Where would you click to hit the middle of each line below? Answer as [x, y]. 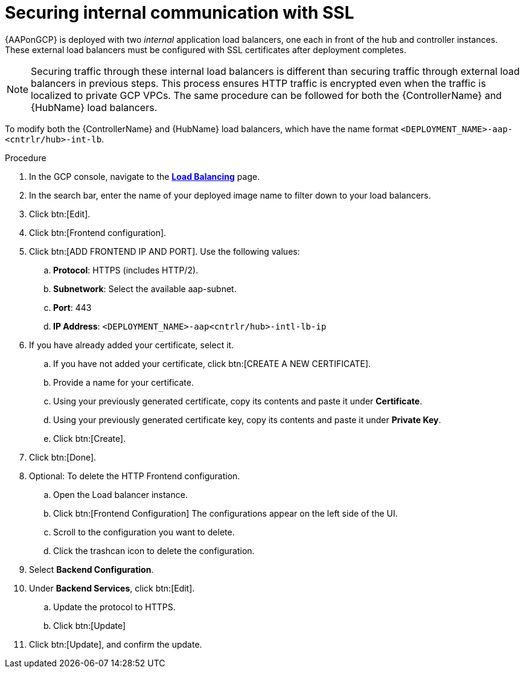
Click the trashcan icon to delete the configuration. [154, 550]
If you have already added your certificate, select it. [132, 345]
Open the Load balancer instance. [120, 494]
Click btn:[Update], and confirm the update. [116, 644]
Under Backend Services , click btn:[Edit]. [112, 588]
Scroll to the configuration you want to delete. [144, 532]
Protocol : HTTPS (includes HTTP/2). [126, 270]
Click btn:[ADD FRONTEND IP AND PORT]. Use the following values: [165, 251]
